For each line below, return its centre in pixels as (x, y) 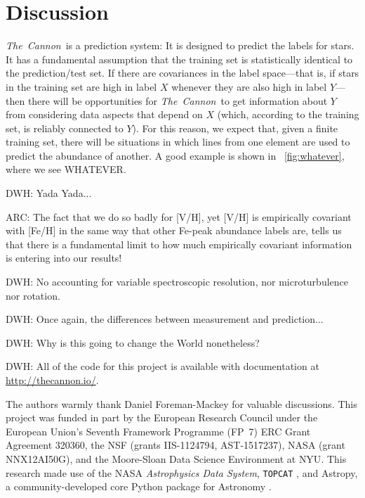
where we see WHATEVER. (66, 169)
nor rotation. (33, 295)
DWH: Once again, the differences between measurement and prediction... (165, 319)
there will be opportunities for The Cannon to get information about (178, 100)
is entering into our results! (64, 258)
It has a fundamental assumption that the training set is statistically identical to (179, 59)
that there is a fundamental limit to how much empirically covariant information (179, 244)
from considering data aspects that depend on (104, 114)
